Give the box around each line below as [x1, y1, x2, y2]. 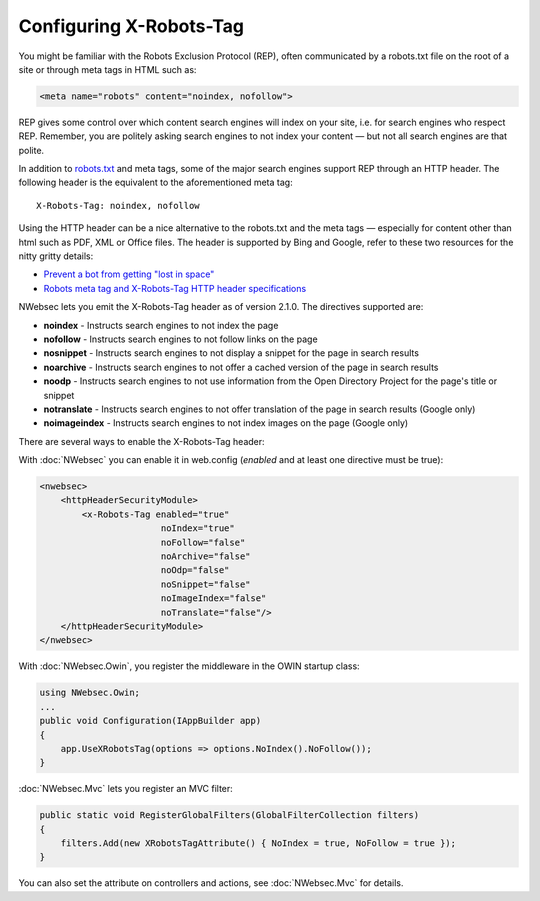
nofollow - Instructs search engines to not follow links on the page [43, 333, 319, 345]
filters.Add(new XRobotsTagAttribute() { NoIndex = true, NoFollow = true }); [60, 838, 457, 849]
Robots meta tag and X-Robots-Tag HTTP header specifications [43, 282, 307, 294]
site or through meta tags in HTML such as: [18, 63, 197, 75]
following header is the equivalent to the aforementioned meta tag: [18, 176, 294, 189]
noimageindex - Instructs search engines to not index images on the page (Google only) [43, 417, 409, 429]
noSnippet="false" [160, 578, 251, 590]
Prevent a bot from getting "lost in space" [43, 268, 215, 280]
